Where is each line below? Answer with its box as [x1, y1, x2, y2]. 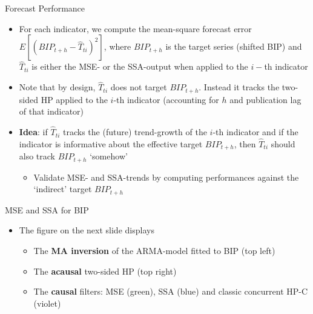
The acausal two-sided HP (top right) [33, 264, 177, 277]
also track [19, 150, 56, 162]
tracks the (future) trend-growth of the [63, 125, 207, 138]
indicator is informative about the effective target [19, 137, 203, 150]
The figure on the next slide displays [19, 224, 154, 236]
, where [104, 40, 131, 53]
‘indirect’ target [33, 182, 92, 195]
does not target [110, 81, 167, 93]
